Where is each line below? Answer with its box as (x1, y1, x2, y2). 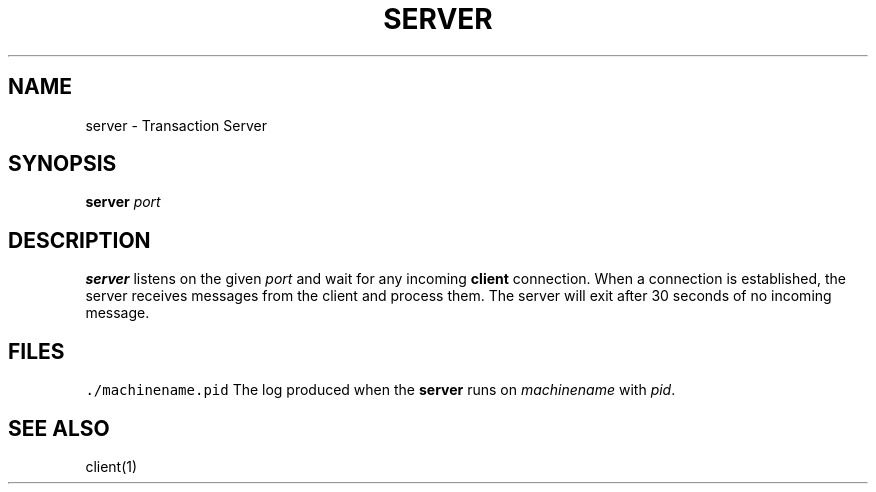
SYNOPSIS (8, 151, 117, 177)
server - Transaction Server (85, 116, 267, 134)
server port (85, 193, 161, 211)
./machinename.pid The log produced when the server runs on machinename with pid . (85, 381, 676, 399)
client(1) (85, 457, 138, 475)
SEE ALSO (8, 415, 110, 441)
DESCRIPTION (8, 227, 151, 253)
